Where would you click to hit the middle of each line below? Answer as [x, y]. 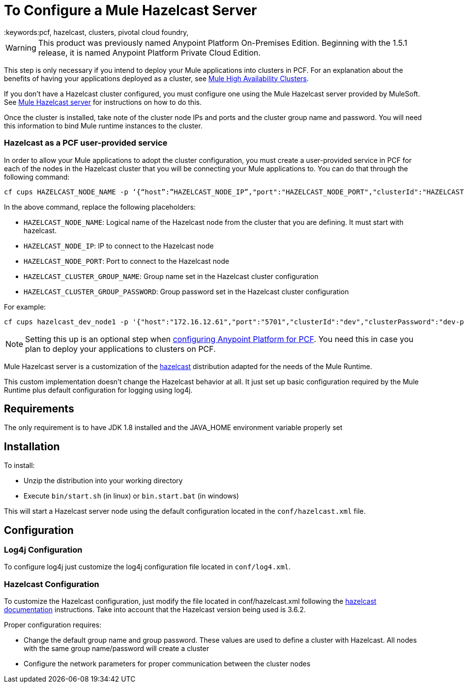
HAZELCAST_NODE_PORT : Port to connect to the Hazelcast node [127, 261]
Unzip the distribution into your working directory [103, 481]
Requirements [39, 408]
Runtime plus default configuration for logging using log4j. [98, 390]
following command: [37, 177]
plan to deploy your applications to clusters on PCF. [120, 349]
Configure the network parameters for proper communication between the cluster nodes [167, 664]
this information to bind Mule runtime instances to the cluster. [103, 125]
